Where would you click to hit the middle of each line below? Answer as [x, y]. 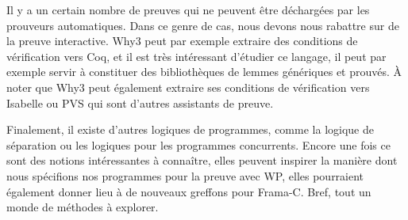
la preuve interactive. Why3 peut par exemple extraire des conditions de [182, 41]
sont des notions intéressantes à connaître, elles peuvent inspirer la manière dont [202, 160]
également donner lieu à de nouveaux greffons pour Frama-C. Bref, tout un [189, 191]
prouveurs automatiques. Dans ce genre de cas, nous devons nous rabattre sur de [203, 25]
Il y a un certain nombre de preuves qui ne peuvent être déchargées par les [188, 9]
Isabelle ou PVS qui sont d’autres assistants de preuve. [140, 102]
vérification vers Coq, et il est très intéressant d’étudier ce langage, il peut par [196, 56]
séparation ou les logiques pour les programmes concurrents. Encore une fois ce [198, 144]
